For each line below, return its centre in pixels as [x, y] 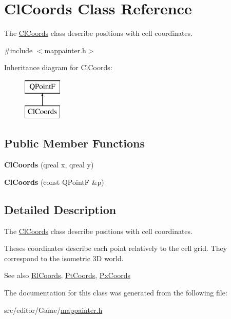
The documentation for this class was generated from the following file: [116, 293]
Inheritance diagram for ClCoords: [58, 67]
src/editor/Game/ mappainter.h [53, 310]
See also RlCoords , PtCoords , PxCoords [68, 275]
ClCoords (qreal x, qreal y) [49, 165]
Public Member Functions [74, 143]
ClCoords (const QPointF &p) [54, 182]
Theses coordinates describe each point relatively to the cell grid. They [116, 248]
